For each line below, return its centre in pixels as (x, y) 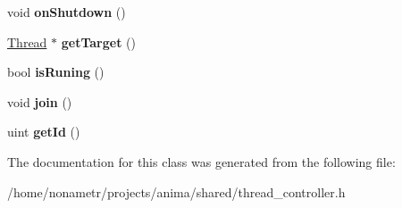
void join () (40, 101)
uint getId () (44, 132)
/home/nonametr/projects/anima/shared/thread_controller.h (176, 191)
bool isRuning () (56, 72)
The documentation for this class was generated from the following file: (201, 161)
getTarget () (98, 42)
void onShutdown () (67, 12)
